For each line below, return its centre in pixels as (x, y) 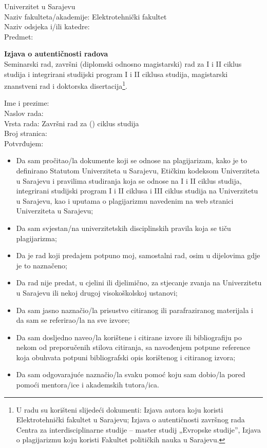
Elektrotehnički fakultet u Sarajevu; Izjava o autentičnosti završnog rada (130, 420)
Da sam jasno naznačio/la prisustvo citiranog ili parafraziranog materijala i (135, 310)
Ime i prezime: (27, 103)
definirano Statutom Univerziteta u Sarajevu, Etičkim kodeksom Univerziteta (138, 170)
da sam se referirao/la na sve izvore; (73, 320)
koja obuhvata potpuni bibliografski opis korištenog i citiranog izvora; (126, 357)
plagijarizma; (36, 238)
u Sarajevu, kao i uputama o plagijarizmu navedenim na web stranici (125, 200)
